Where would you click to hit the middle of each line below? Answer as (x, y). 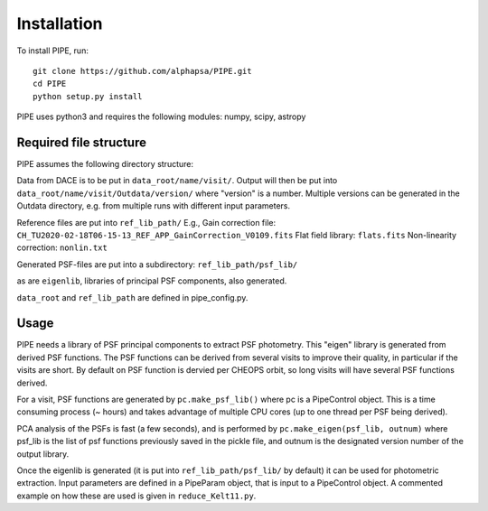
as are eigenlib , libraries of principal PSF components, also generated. (152, 281)
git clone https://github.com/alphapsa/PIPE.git (142, 71)
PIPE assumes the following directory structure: (105, 164)
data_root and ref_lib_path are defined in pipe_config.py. (132, 297)
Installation (60, 23)
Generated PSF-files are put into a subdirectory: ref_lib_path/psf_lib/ (157, 264)
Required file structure (81, 142)
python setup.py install (88, 96)
